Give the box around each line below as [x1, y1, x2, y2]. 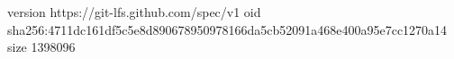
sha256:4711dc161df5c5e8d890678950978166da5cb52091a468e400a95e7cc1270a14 [7, 20, 448, 38]
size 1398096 [7, 38, 76, 56]
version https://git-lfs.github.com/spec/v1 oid [7, 3, 261, 21]
